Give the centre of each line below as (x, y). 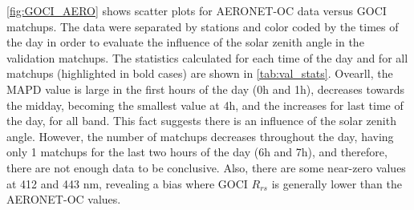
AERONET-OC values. (64, 199)
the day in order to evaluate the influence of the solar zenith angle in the (185, 42)
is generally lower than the (337, 183)
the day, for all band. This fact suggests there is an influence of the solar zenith (201, 121)
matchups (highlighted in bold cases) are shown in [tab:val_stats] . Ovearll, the (200, 73)
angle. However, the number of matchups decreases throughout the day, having (200, 136)
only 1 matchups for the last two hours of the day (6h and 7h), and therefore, (197, 152)
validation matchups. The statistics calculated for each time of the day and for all (207, 57)
